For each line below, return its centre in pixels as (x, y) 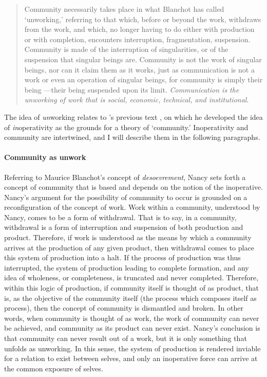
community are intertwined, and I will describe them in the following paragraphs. (132, 137)
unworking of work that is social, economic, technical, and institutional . (137, 100)
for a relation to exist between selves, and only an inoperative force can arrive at (131, 358)
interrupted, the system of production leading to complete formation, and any (127, 267)
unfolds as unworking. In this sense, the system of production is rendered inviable (132, 348)
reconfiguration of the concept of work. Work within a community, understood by (132, 207)
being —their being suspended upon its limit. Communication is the (132, 89)
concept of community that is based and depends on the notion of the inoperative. (133, 187)
